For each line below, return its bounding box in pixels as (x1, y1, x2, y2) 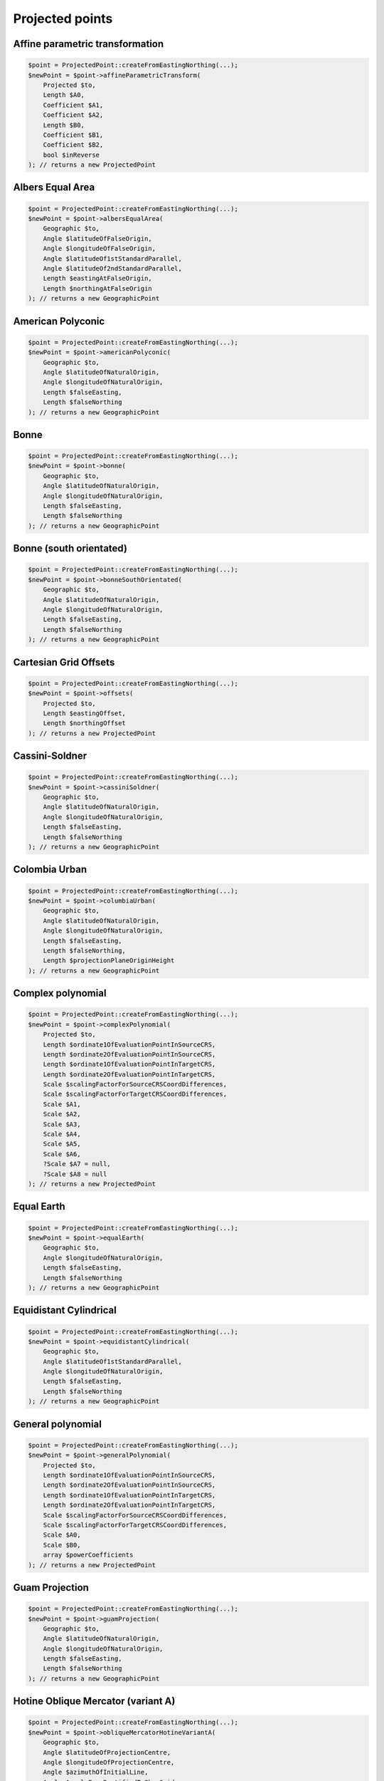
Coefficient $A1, (43, 100, 104, 109)
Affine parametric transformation (13, 38, 164, 50)
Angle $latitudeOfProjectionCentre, (43, 1748, 171, 1756)
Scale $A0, (43, 1531, 81, 1539)
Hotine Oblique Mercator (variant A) (13, 1696, 176, 1708)
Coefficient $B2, (43, 141, 104, 149)
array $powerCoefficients (43, 1551, 134, 1559)
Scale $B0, (43, 1541, 81, 1549)
